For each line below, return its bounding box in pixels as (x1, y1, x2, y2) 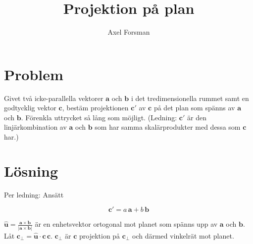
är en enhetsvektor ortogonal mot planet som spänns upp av (35, 219, 218, 229)
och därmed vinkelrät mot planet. (132, 230, 234, 241)
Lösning (4, 160, 58, 181)
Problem (4, 64, 63, 84)
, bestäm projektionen (62, 102, 129, 113)
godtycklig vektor (4, 102, 56, 113)
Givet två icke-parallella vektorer (4, 93, 103, 103)
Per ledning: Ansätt (4, 189, 64, 199)
